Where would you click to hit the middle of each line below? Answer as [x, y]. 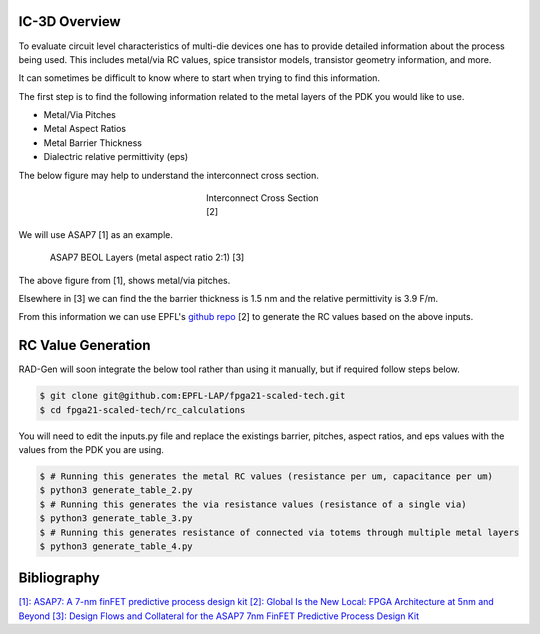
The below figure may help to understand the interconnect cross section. [168, 175]
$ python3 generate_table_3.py [116, 518]
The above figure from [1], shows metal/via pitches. [124, 280]
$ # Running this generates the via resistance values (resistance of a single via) [253, 504]
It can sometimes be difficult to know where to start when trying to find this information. [199, 78]
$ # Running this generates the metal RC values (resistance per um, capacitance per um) [266, 476]
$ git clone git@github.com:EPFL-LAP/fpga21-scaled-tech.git [192, 396]
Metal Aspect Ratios [85, 129]
